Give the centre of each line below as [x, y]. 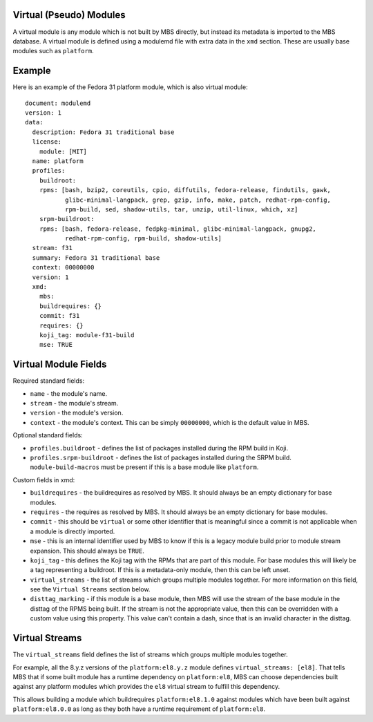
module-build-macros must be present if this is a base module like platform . [144, 467]
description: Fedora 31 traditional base [103, 132]
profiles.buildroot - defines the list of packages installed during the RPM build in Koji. [159, 448]
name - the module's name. [68, 393]
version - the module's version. [77, 413]
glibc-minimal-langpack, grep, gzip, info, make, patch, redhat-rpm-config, [198, 200]
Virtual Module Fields [60, 364]
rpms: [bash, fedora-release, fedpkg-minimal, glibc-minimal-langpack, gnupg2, [178, 229]
